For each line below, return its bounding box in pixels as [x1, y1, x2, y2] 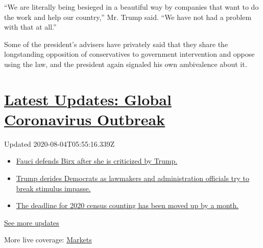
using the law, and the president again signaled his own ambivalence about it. [4, 58, 247, 69]
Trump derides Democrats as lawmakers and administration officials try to [16, 173, 250, 184]
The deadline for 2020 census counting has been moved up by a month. [16, 200, 239, 211]
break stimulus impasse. [16, 183, 91, 193]
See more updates [4, 217, 59, 228]
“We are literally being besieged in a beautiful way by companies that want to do [4, 2, 259, 12]
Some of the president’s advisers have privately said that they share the [4, 38, 228, 49]
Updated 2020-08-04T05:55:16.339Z [4, 138, 115, 149]
